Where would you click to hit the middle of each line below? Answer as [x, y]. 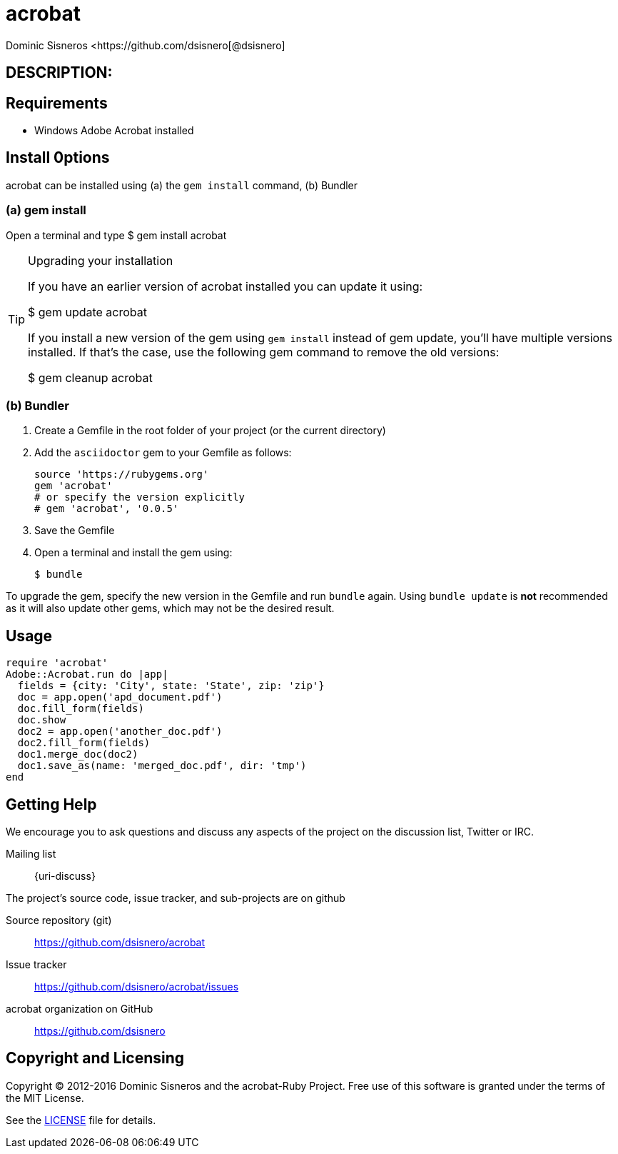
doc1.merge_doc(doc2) [78, 754]
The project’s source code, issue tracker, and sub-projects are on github [176, 898]
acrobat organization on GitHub [80, 1009]
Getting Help [51, 804]
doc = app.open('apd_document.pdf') [120, 697]
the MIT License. [45, 1098]
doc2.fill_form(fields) [84, 743]
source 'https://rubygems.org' [122, 475]
